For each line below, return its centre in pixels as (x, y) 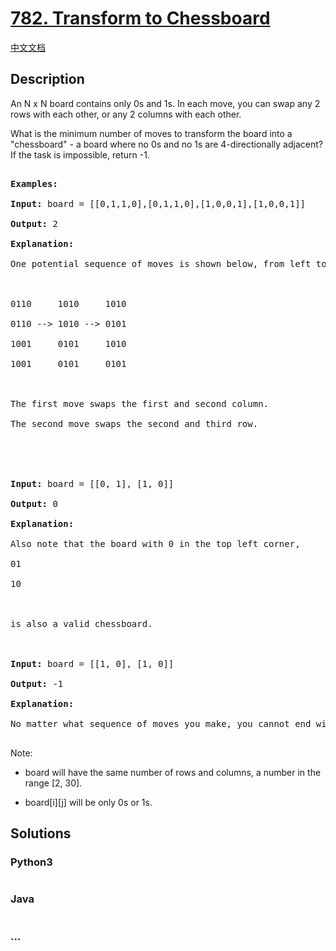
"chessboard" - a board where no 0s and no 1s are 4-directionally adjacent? (166, 144)
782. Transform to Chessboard (140, 18)
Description (47, 79)
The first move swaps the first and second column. (140, 403)
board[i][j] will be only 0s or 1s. (88, 802)
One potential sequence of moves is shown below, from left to (168, 263)
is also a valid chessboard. (81, 623)
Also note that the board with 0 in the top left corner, (155, 543)
